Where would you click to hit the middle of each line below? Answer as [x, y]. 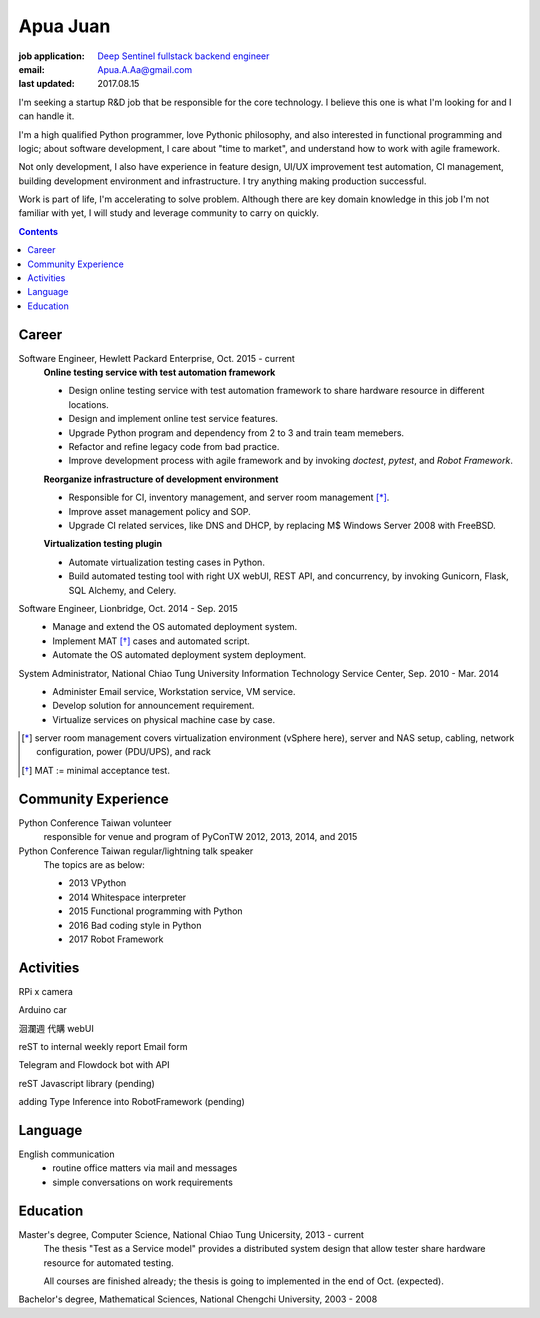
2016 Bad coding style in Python [135, 925]
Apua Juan [64, 26]
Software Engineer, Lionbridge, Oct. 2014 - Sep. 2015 [128, 608]
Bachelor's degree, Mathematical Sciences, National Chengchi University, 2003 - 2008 [198, 1299]
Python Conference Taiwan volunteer [95, 822]
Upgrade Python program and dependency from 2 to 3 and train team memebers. [236, 432]
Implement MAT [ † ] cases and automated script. [151, 641]
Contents [38, 231]
